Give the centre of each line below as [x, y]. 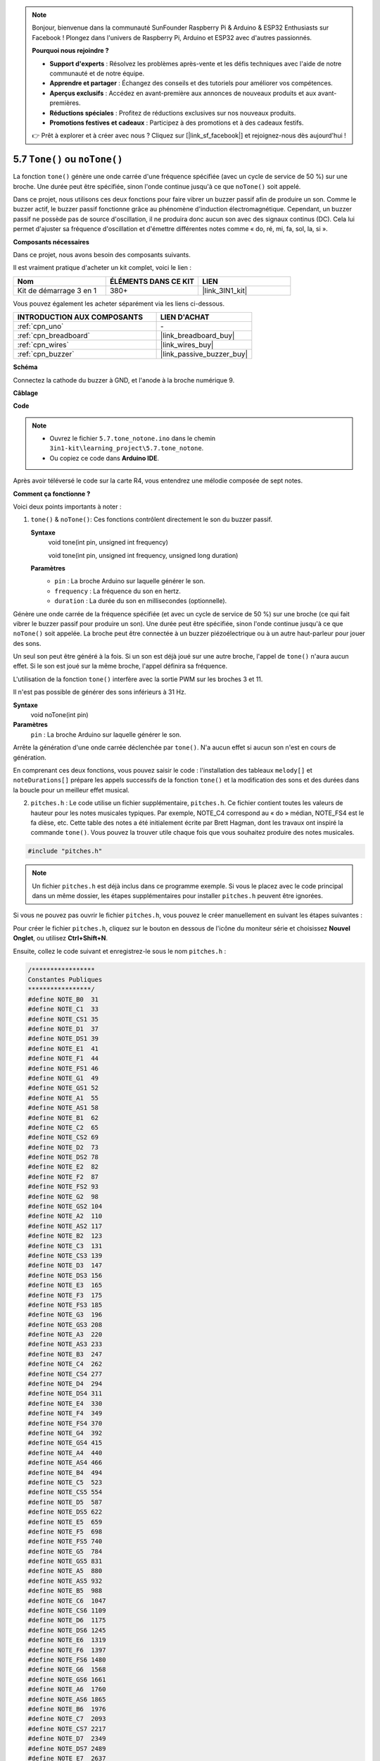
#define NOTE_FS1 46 [63, 1068]
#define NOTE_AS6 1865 [67, 1699]
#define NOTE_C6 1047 [67, 1600]
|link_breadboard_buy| [197, 336]
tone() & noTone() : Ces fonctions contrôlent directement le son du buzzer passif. [151, 519]
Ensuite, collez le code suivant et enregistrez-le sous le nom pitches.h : [120, 951]
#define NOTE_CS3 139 [65, 1255]
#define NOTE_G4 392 [65, 1433]
